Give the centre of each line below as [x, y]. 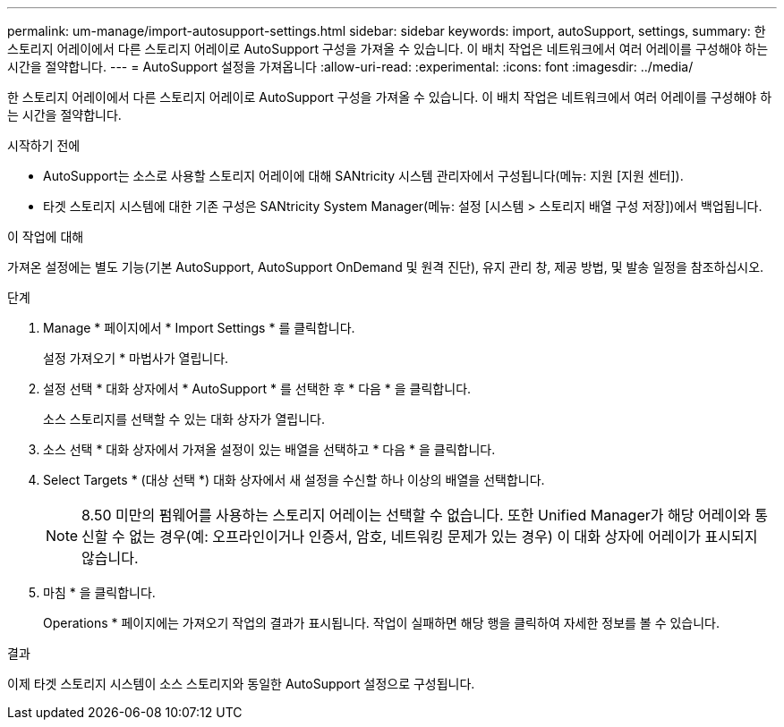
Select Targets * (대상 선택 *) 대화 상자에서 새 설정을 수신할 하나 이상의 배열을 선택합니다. [294, 480]
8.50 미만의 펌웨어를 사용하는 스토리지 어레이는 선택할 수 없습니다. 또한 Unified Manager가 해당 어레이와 [416, 515]
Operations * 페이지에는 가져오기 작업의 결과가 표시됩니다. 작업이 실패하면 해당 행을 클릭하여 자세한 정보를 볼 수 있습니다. [382, 623]
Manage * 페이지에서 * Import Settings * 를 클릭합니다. [199, 328]
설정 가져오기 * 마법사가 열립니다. [136, 358]
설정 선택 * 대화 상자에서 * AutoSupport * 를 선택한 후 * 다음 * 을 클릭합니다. [257, 389]
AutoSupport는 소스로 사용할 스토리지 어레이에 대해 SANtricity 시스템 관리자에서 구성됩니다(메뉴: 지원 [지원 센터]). [363, 176]
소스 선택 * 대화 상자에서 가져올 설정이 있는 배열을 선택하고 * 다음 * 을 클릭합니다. [269, 449]
